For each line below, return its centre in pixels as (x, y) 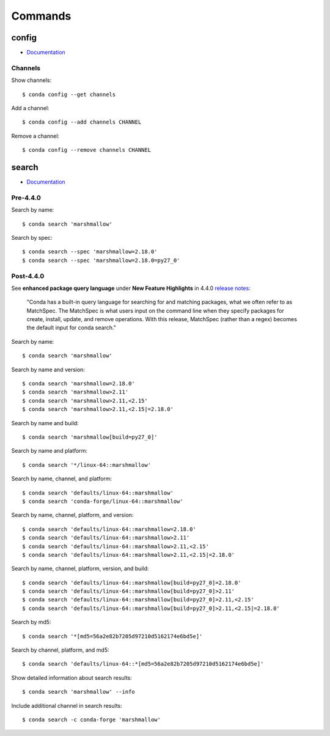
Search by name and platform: (50, 451)
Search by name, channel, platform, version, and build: (80, 568)
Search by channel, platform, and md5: (60, 650)
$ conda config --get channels (69, 94)
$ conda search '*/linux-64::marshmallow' (87, 465)
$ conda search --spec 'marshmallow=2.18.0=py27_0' (101, 260)
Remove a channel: (35, 136)
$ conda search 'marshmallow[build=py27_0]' (90, 437)
